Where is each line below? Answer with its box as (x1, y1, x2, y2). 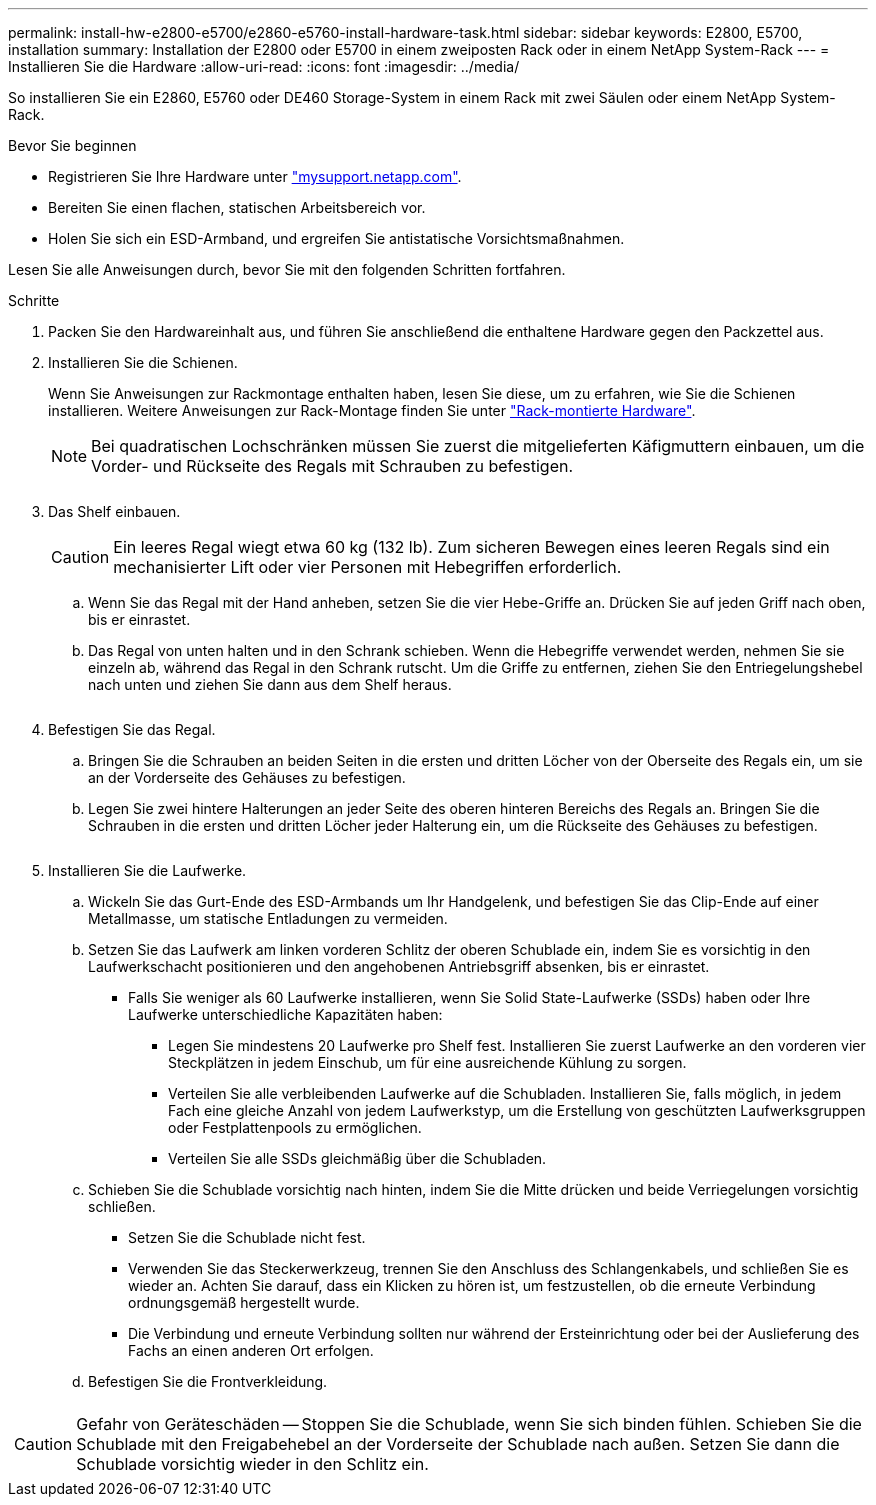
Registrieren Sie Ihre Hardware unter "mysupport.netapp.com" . (48, 168, 462, 185)
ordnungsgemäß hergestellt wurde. (128, 1294, 360, 1311)
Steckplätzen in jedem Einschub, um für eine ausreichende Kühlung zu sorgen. (168, 1054, 687, 1071)
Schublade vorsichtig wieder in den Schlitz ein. (76, 1454, 429, 1474)
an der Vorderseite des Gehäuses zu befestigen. (88, 769, 406, 786)
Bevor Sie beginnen (8, 137, 137, 154)
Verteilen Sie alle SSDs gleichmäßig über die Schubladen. (168, 1150, 547, 1167)
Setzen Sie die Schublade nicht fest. (128, 1229, 366, 1246)
